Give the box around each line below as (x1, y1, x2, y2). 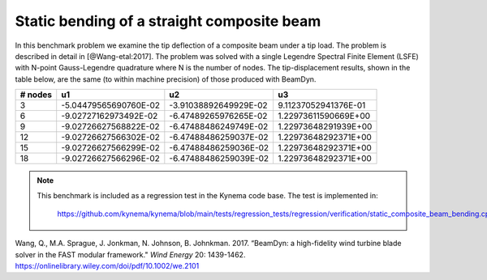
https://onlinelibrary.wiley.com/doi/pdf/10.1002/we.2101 (15, 261, 200, 271)
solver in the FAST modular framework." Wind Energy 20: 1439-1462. (15, 249, 246, 259)
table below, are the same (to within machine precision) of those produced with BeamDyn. (15, 74, 317, 84)
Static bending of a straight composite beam (15, 12, 321, 30)
